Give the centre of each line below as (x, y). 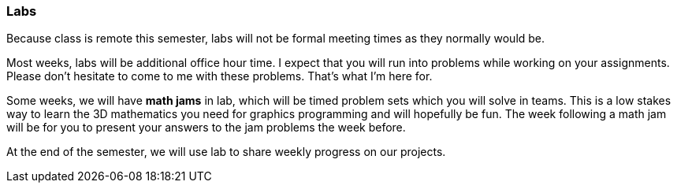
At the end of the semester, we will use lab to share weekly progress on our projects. (226, 152)
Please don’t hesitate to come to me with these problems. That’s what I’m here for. (219, 76)
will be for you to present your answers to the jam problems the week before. (206, 128)
